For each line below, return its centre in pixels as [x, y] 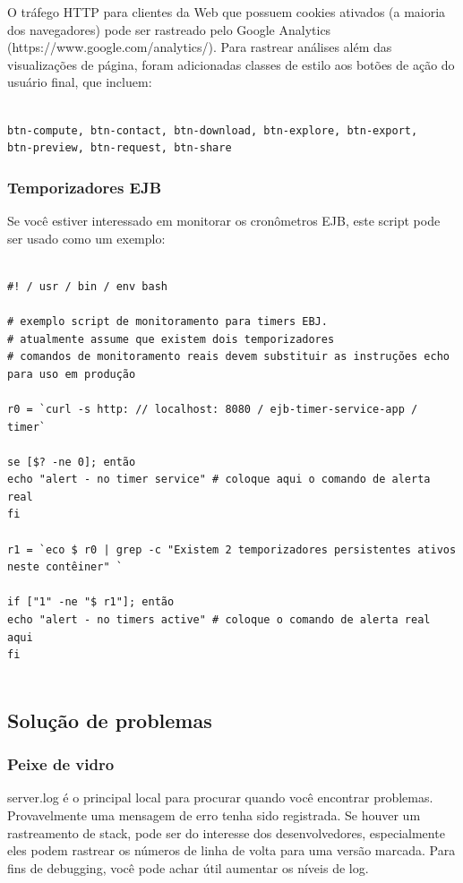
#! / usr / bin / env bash [87, 286]
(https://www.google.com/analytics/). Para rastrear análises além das [200, 47]
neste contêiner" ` [65, 567]
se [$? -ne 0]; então [72, 462]
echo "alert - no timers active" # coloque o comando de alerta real [219, 620]
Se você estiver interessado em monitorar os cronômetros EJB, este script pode [224, 220]
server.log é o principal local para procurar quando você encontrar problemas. [220, 797]
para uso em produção [72, 374]
